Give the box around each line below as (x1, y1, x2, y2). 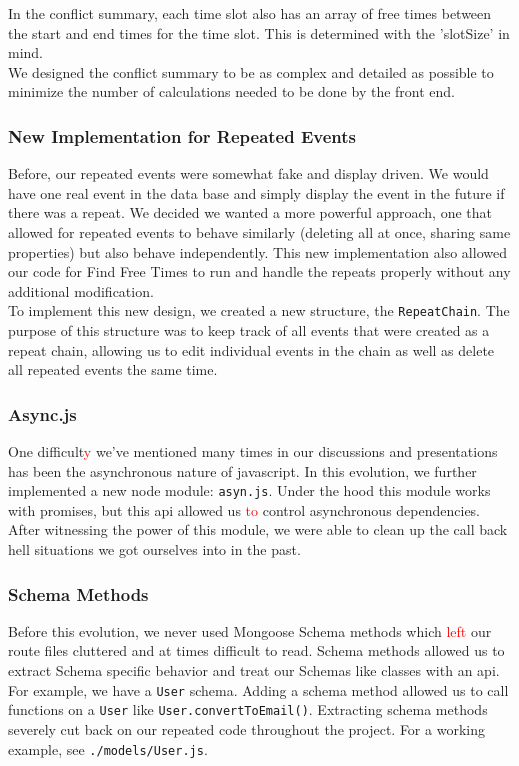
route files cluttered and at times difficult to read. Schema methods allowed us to (8, 640, 505, 661)
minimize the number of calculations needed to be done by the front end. (8, 81, 455, 102)
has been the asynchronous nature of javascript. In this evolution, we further (8, 460, 477, 481)
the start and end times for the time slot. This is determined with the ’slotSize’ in (8, 22, 510, 43)
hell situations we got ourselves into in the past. (8, 539, 301, 560)
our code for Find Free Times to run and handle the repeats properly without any (8, 261, 511, 282)
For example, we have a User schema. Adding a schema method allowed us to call (8, 679, 509, 700)
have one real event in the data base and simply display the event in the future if (8, 182, 505, 203)
